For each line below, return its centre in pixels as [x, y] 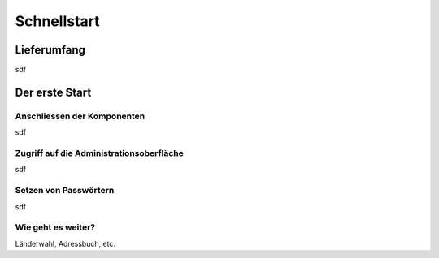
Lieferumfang [50, 50]
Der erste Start [53, 92]
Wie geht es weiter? [55, 227]
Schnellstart [58, 21]
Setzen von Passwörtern [65, 191]
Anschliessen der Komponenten [80, 116]
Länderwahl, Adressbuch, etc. [65, 243]
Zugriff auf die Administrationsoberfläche [100, 153]
